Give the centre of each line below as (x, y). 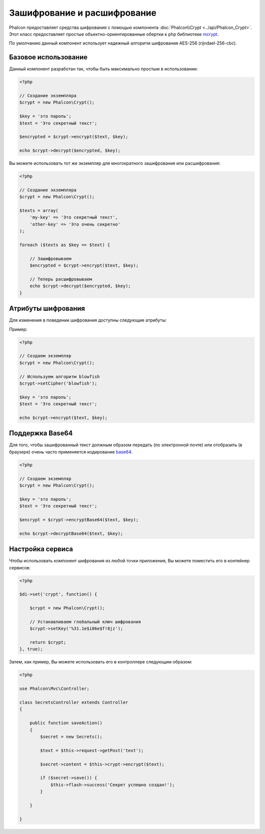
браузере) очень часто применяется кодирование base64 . (71, 452)
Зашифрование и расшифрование (83, 13)
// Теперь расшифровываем (61, 279)
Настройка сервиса (41, 549)
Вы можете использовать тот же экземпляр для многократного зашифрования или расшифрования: (115, 163)
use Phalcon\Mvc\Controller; (54, 689)
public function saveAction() (66, 723)
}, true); (31, 649)
